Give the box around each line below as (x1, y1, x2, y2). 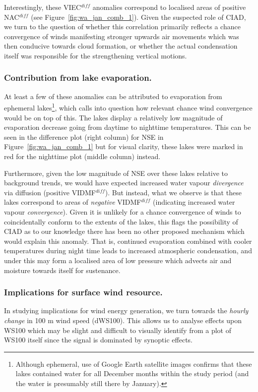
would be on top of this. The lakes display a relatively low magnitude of (4, 112, 223, 122)
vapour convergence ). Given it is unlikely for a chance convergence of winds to (4, 206, 241, 217)
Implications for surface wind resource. (4, 286, 163, 298)
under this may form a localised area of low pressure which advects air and (4, 255, 232, 265)
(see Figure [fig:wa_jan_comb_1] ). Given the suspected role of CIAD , (31, 11, 246, 22)
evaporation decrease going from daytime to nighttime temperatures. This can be (4, 122, 251, 132)
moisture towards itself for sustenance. (4, 265, 121, 275)
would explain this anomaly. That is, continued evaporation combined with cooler (4, 235, 252, 246)
